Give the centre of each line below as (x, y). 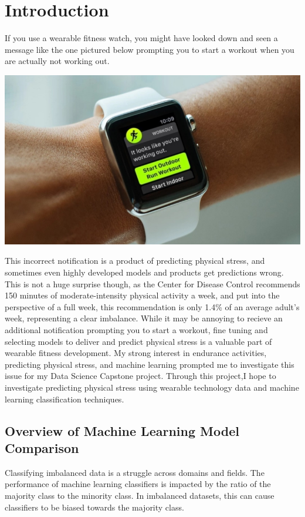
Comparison (42, 447)
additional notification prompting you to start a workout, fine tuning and (136, 329)
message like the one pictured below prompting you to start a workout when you (150, 49)
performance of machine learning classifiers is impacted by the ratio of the (138, 484)
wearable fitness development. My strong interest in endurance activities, (136, 353)
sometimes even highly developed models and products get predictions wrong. (144, 272)
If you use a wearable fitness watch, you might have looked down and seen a (141, 38)
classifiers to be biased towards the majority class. (94, 507)
